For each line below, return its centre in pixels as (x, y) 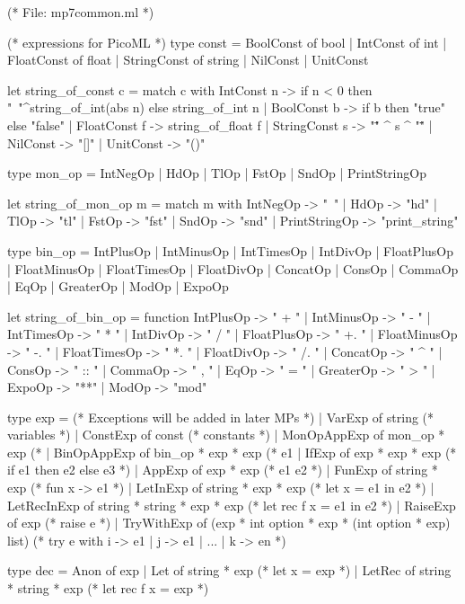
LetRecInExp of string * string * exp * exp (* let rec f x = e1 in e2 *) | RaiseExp (232, 505)
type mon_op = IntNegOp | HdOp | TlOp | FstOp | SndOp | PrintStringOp (217, 173)
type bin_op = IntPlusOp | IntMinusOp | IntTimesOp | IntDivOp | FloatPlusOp (230, 250)
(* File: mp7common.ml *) (81, 12)
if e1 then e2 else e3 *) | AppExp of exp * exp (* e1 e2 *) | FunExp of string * (223, 470)
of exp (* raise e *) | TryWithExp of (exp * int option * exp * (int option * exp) (229, 523)
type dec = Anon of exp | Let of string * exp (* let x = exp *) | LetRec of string (229, 570)
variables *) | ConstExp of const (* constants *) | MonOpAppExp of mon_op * (226, 435)
